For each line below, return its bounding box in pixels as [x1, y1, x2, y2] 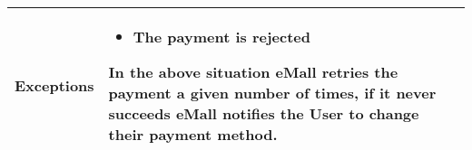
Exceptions [15, 75, 94, 96]
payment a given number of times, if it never [108, 82, 437, 103]
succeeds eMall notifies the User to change [108, 103, 419, 124]
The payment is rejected [133, 26, 311, 47]
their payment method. [108, 124, 278, 145]
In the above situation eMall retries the [108, 61, 398, 82]
